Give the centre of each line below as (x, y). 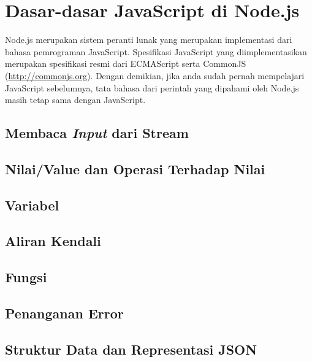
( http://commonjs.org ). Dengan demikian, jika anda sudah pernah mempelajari (155, 75)
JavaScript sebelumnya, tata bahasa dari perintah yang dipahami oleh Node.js (152, 87)
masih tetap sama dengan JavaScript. (75, 100)
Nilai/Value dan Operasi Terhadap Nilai (135, 168)
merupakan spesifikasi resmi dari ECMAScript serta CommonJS (126, 64)
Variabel (32, 205)
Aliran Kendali (53, 241)
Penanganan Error (64, 313)
